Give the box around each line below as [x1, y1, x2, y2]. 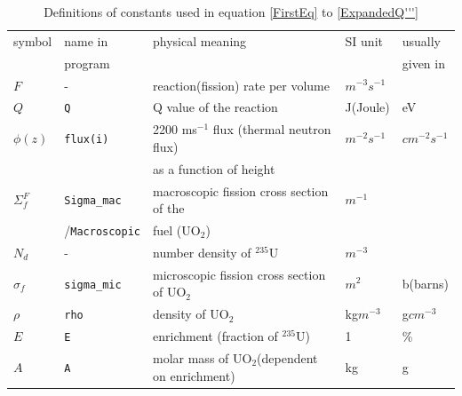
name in [64, 31, 108, 50]
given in [402, 53, 445, 72]
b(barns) [402, 273, 449, 292]
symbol [13, 31, 52, 50]
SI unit [345, 31, 383, 50]
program [64, 53, 110, 72]
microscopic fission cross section [153, 265, 326, 283]
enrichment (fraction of [153, 327, 278, 345]
